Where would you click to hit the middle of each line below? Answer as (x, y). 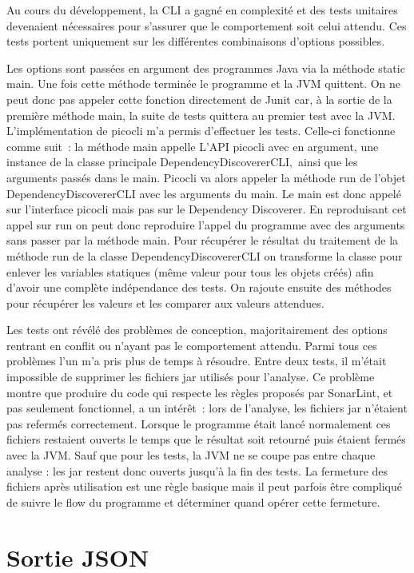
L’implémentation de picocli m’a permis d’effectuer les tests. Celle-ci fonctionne (201, 131)
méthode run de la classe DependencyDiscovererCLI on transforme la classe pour (205, 255)
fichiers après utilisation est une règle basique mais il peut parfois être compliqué (204, 486)
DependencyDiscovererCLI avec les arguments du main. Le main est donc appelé (204, 193)
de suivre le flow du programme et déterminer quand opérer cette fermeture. (193, 501)
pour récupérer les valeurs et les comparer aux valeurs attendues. (165, 302)
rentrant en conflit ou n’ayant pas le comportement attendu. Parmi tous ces (192, 345)
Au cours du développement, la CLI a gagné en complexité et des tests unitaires (202, 10)
